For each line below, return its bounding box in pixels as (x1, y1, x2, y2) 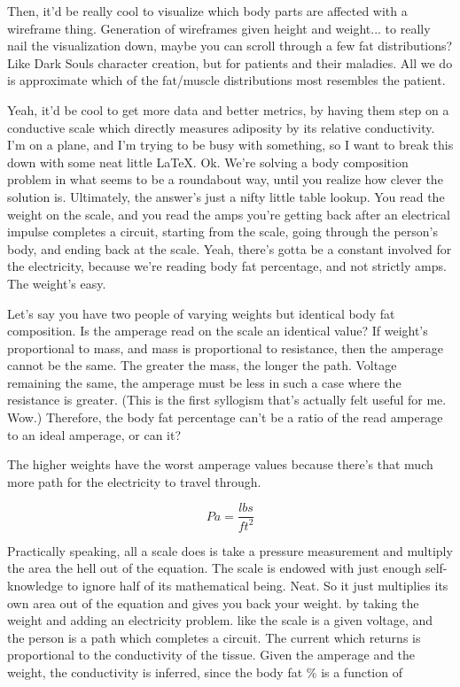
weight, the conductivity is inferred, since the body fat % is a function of (7, 663, 402, 681)
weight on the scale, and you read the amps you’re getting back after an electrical (7, 205, 450, 223)
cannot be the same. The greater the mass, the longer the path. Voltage (7, 356, 397, 374)
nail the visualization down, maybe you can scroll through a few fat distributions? (7, 36, 453, 55)
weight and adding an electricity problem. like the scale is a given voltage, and (7, 611, 433, 629)
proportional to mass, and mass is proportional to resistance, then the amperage (7, 338, 443, 357)
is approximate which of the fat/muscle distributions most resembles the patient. (7, 71, 446, 89)
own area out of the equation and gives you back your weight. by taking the (7, 593, 419, 612)
